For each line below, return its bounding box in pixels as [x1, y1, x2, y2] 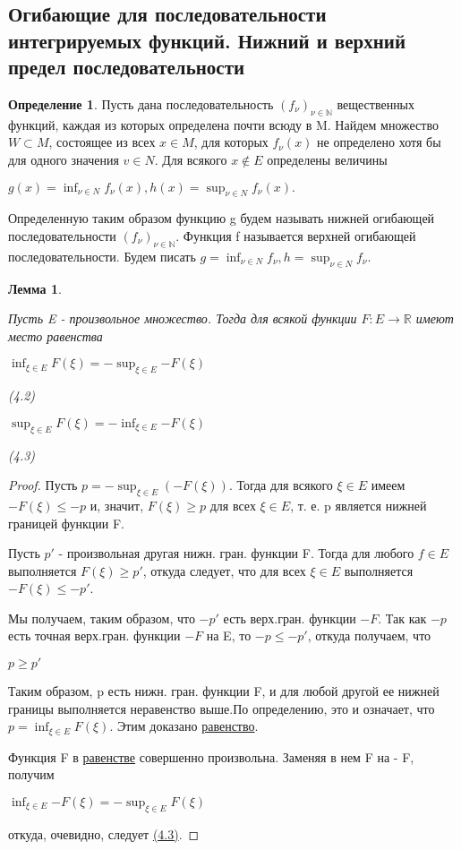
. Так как [378, 608, 427, 627]
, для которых [193, 133, 269, 151]
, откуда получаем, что [307, 626, 431, 645]
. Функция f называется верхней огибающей [175, 226, 416, 245]
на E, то [206, 626, 252, 645]
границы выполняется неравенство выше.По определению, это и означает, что [8, 699, 435, 717]
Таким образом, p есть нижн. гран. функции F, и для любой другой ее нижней [8, 682, 440, 700]
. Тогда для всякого [228, 476, 333, 494]
